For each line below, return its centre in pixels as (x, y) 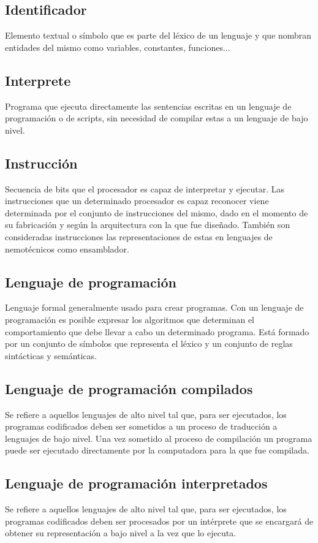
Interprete (38, 80)
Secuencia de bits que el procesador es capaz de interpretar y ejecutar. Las (145, 188)
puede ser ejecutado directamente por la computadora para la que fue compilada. (157, 450)
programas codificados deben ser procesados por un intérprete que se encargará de (159, 521)
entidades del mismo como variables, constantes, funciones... (118, 47)
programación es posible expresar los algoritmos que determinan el (130, 319)
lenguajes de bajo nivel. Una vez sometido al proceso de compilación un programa (159, 438)
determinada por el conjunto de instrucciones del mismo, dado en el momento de (157, 212)
